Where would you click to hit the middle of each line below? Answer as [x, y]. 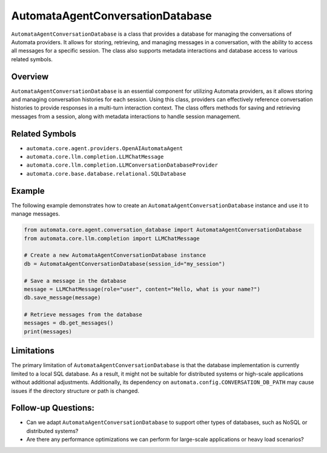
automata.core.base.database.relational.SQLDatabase [106, 174]
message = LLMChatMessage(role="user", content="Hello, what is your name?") [142, 289]
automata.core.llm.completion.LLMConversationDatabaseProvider [122, 165]
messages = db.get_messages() [69, 323]
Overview [30, 77]
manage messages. [36, 214]
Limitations [33, 351]
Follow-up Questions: [53, 408]
